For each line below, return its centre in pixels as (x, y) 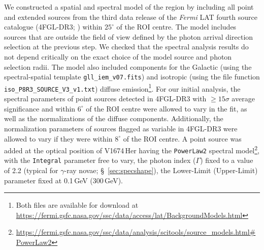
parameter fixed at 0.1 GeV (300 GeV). (63, 180)
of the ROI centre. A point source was (182, 138)
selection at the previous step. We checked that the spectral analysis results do (126, 47)
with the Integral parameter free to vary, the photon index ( (100, 160)
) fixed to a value (227, 160)
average (243, 99)
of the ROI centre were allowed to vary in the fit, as (167, 108)
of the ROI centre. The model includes (176, 27)
